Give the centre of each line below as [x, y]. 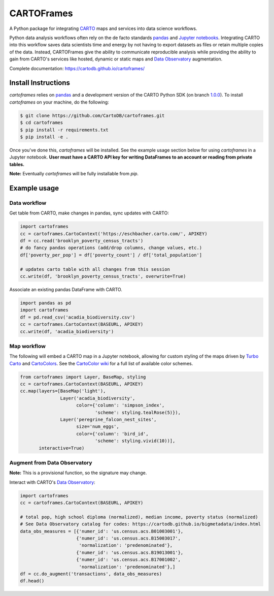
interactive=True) [62, 448]
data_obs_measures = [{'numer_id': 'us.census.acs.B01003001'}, [102, 531]
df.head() [32, 581]
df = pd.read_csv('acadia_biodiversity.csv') [78, 317]
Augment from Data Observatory [51, 462]
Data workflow [28, 203]
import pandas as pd [45, 303]
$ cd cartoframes [42, 123]
